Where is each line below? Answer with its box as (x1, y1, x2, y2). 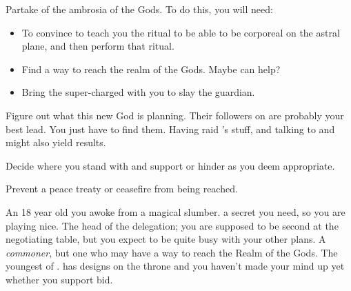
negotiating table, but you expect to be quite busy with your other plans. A (6, 232, 326, 246)
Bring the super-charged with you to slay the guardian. (21, 85, 255, 99)
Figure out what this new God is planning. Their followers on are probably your (6, 108, 344, 122)
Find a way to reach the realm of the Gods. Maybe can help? (21, 61, 281, 76)
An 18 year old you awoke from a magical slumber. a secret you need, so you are (6, 204, 345, 219)
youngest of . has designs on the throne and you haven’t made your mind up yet (6, 259, 345, 273)
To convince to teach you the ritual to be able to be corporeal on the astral (21, 25, 340, 39)
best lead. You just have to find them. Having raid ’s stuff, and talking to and (6, 121, 335, 136)
